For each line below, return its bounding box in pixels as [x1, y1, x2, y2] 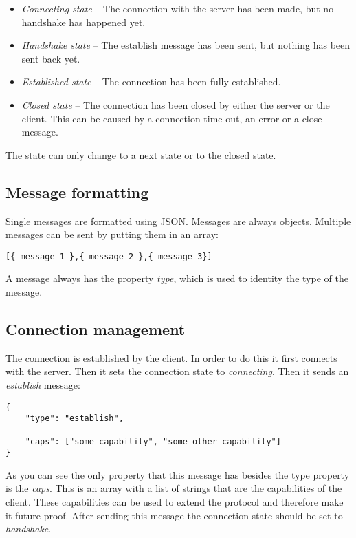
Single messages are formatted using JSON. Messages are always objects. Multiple [5, 213, 351, 228]
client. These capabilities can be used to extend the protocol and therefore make [5, 495, 344, 509]
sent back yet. [21, 51, 80, 65]
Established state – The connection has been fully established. [21, 74, 281, 89]
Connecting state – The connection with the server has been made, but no [21, 1, 334, 15]
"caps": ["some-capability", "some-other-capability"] [25, 436, 281, 446]
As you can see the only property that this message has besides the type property [5, 467, 350, 482]
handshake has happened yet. [21, 14, 146, 29]
